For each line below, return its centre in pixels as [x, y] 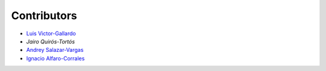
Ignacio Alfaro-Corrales [56, 58]
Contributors [44, 16]
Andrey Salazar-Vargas [55, 50]
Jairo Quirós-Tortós [51, 41]
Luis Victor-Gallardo [51, 33]
